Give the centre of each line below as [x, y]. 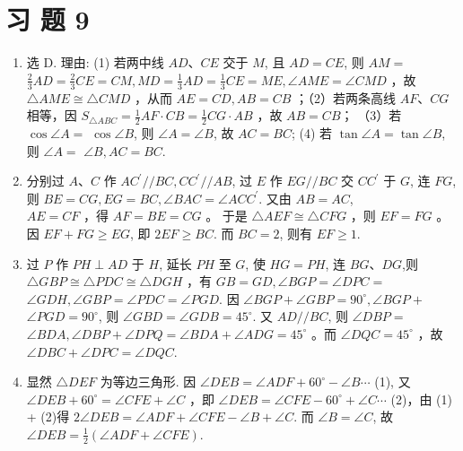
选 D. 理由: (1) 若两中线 [95, 62]
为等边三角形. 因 [148, 382]
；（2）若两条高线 [346, 97]
